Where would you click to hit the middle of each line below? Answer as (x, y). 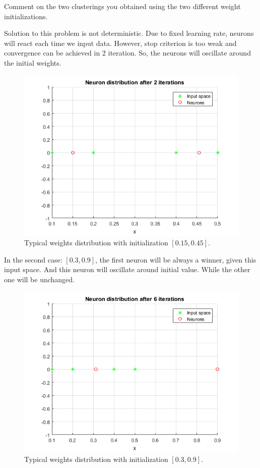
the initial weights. (33, 62)
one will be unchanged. (40, 279)
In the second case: (33, 259)
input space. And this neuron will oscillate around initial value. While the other (127, 269)
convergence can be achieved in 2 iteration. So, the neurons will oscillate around (127, 53)
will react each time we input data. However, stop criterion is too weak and (120, 43)
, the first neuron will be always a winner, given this (176, 259)
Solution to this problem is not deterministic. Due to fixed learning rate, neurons (129, 33)
